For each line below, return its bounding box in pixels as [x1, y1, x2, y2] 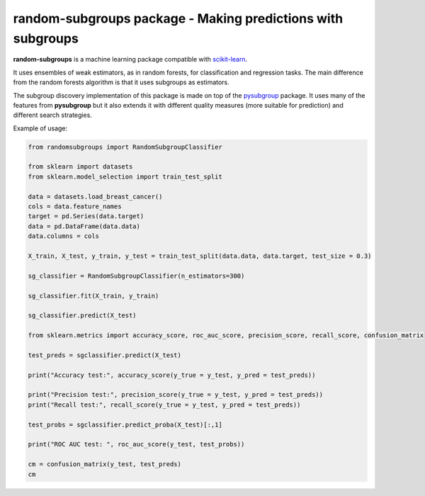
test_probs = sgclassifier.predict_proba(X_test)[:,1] [28, 420, 222, 429]
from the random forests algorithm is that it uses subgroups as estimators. [13, 78, 229, 86]
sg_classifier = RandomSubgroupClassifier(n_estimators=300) [28, 271, 245, 280]
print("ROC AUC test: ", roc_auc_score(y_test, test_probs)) [28, 440, 245, 449]
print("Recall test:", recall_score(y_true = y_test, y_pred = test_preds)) [28, 400, 301, 409]
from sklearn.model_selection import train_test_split [28, 172, 222, 181]
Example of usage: [13, 124, 68, 133]
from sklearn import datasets [28, 163, 133, 171]
